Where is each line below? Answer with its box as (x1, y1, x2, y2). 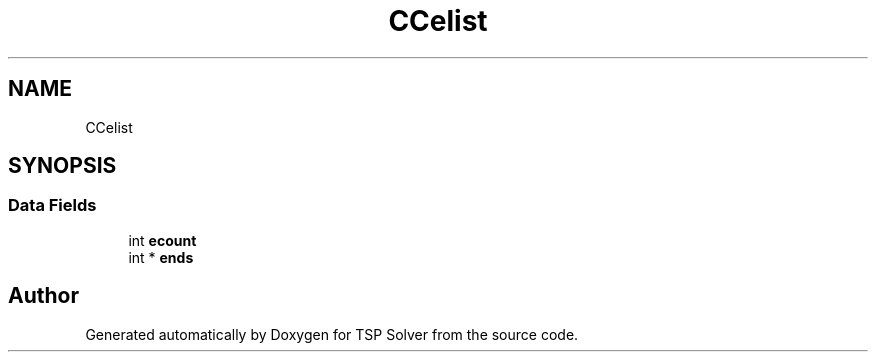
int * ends (128, 248, 194, 266)
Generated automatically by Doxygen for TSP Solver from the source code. (85, 325, 579, 343)
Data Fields (8, 195, 97, 216)
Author (8, 283, 79, 309)
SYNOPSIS (8, 153, 117, 179)
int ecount (128, 231, 197, 249)
